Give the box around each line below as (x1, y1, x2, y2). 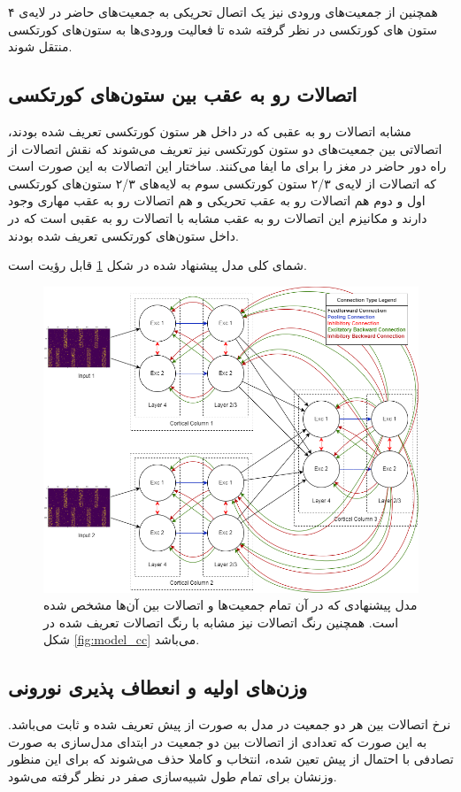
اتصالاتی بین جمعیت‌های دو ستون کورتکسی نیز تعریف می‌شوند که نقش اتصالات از (8, 139, 442, 158)
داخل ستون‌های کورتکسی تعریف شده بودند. (8, 226, 239, 244)
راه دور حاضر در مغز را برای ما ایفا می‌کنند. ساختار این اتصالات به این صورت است (8, 157, 447, 175)
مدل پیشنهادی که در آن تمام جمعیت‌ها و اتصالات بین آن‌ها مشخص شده (43, 596, 418, 614)
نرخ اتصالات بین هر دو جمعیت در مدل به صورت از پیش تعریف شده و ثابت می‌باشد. (8, 715, 451, 734)
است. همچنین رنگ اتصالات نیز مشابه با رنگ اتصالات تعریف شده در (43, 612, 399, 631)
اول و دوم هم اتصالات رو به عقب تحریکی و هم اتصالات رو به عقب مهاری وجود (8, 191, 426, 210)
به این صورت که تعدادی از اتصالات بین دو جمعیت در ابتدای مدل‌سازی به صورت (8, 732, 427, 750)
